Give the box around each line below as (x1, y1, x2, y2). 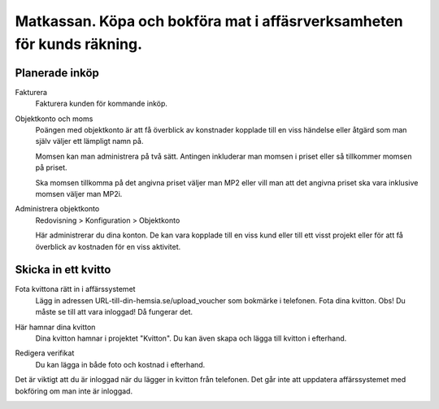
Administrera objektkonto (15, 204, 100, 214)
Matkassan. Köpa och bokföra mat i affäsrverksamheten (15, 12, 403, 30)
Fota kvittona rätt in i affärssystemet (15, 285, 136, 294)
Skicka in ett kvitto (15, 263, 111, 276)
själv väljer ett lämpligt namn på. (35, 137, 144, 146)
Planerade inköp (15, 66, 99, 80)
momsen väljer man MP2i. (35, 189, 123, 198)
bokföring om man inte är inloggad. (15, 386, 133, 396)
